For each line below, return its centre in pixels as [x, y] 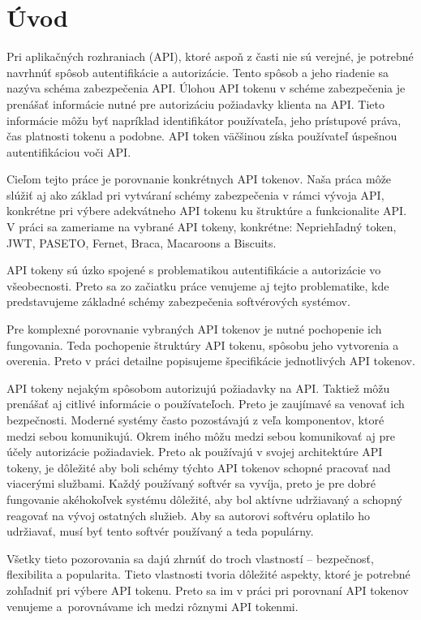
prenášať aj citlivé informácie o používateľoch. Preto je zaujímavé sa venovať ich [206, 404]
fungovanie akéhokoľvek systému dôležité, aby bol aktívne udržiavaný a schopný [204, 499]
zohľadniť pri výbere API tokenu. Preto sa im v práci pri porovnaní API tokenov [208, 590]
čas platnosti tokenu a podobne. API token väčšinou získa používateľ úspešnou [202, 136]
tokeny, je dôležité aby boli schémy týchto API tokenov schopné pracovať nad [199, 467]
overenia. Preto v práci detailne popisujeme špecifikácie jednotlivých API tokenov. [211, 361]
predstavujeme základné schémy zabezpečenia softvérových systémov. [178, 301]
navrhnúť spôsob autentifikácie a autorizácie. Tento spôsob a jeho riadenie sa [198, 72]
